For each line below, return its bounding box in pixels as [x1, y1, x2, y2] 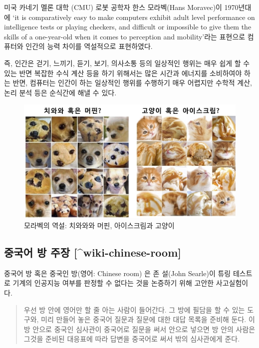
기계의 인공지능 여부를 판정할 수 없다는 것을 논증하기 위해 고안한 [12, 278, 214, 288]
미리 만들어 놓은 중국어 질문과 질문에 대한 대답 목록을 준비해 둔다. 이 [41, 314, 255, 325]
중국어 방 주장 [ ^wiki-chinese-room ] [4, 245, 181, 260]
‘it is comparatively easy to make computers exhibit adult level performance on [12, 11, 255, 22]
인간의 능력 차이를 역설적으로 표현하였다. [25, 41, 153, 51]
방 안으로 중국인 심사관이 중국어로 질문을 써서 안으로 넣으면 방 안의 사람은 [23, 324, 256, 334]
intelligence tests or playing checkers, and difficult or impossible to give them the [4, 21, 252, 32]
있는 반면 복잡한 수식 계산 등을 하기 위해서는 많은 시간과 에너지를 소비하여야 [4, 67, 242, 78]
